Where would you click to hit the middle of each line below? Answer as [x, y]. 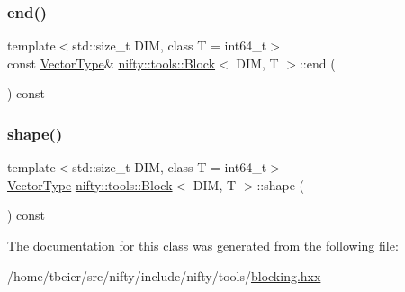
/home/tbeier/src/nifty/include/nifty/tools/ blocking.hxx [164, 275]
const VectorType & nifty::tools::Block [112, 63]
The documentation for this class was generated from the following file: [203, 245]
